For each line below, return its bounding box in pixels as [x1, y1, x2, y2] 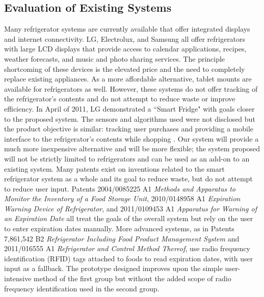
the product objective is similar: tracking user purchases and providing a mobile [4, 123, 254, 134]
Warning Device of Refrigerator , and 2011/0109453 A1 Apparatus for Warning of [4, 203, 257, 213]
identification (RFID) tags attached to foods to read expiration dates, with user [4, 253, 253, 263]
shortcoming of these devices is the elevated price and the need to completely [4, 63, 245, 74]
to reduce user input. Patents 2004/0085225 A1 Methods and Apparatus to [4, 183, 236, 194]
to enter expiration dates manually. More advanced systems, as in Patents [4, 223, 234, 234]
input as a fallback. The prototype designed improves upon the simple [4, 263, 223, 274]
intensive [4, 273, 32, 284]
